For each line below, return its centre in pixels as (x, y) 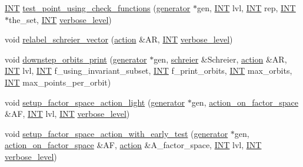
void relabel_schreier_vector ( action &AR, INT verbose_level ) (119, 39)
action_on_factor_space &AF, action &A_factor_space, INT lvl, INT (133, 145)
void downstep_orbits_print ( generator (76, 59)
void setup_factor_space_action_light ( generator (95, 102)
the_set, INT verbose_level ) (60, 19)
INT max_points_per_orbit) (58, 82)
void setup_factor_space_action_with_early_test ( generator (116, 133)
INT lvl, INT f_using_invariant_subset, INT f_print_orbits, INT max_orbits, (149, 71)
